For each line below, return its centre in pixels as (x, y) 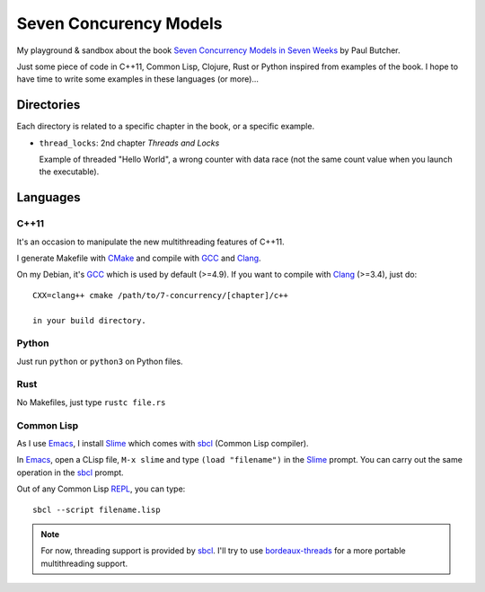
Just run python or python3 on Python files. (100, 361)
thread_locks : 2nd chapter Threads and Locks (129, 143)
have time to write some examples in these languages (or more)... (138, 79)
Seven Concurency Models (119, 23)
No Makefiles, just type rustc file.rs (91, 402)
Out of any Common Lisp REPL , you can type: (101, 489)
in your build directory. (90, 320)
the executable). (69, 172)
